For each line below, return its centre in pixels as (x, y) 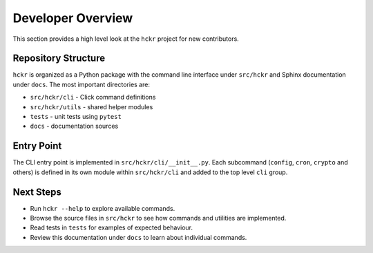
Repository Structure (59, 58)
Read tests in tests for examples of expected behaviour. (112, 227)
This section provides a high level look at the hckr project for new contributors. (126, 39)
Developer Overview (73, 18)
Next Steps (37, 192)
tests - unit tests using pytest (76, 117)
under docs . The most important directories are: (81, 84)
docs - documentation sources (74, 126)
